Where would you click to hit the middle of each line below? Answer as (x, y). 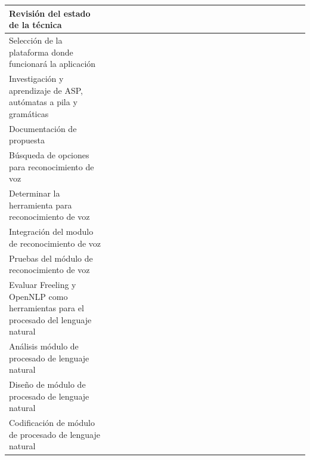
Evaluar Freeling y (43, 284)
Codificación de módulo (52, 423)
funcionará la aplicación (52, 64)
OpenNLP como (38, 296)
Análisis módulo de (44, 346)
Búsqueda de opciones (49, 155)
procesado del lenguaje (50, 319)
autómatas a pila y (43, 102)
